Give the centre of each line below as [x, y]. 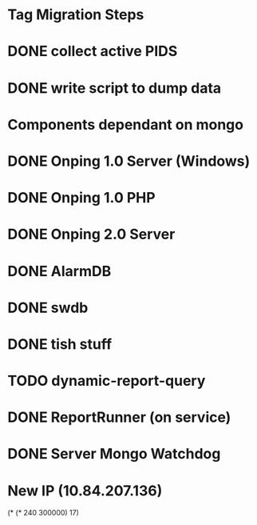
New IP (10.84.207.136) [85, 491]
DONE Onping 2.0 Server [91, 234]
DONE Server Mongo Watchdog [114, 454]
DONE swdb [48, 308]
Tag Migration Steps [76, 15]
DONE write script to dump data [115, 88]
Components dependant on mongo [126, 124]
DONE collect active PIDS [93, 52]
